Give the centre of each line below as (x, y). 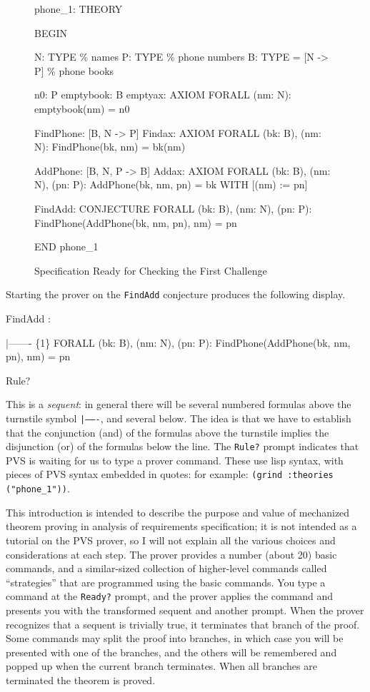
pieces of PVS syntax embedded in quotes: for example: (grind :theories (170, 474)
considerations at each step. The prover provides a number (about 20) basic (171, 554)
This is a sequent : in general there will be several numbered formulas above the (179, 404)
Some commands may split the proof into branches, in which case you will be (175, 638)
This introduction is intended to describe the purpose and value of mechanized (178, 512)
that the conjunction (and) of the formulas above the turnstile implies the (167, 432)
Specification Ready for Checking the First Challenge (151, 270)
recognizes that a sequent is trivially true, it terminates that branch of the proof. (183, 624)
